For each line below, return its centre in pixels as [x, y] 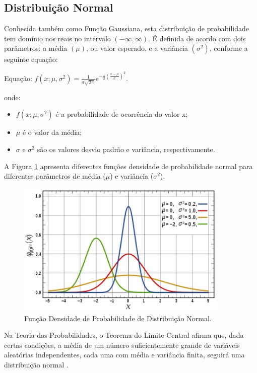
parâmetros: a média [36, 48]
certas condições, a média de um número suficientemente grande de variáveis [122, 345]
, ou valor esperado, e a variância [137, 48]
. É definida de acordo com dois [197, 38]
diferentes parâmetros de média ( [55, 176]
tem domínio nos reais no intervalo [57, 38]
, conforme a [229, 48]
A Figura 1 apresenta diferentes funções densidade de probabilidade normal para [128, 166]
